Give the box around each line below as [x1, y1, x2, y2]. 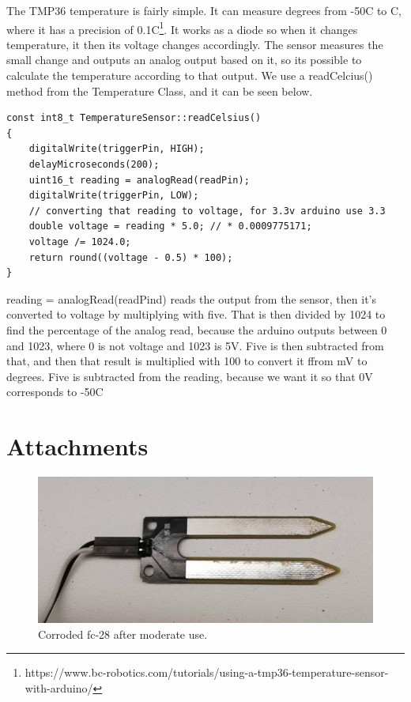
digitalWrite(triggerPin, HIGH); [28, 143, 205, 155]
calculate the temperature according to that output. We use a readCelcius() [6, 67, 373, 84]
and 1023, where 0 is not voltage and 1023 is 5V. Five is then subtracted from [6, 337, 384, 353]
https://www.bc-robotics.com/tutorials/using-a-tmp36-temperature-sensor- [25, 664, 389, 681]
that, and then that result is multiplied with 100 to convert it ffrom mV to [6, 353, 368, 369]
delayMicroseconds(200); [28, 159, 160, 170]
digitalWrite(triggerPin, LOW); [28, 190, 199, 202]
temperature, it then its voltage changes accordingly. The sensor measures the [6, 36, 383, 52]
